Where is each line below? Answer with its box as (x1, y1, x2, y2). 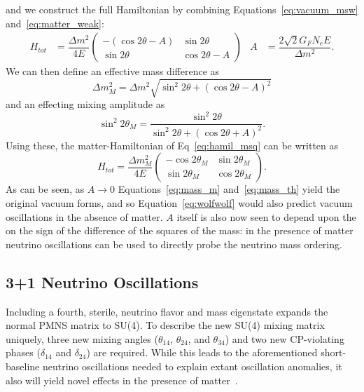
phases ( (6, 345, 41, 360)
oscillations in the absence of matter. (6, 209, 163, 224)
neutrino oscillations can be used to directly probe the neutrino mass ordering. (6, 236, 342, 251)
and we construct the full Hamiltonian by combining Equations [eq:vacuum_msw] (6, 2, 358, 16)
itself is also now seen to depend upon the (176, 209, 356, 224)
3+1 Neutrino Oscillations (6, 271, 199, 292)
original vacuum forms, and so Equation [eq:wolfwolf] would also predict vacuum (6, 196, 353, 210)
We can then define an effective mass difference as (6, 64, 220, 79)
